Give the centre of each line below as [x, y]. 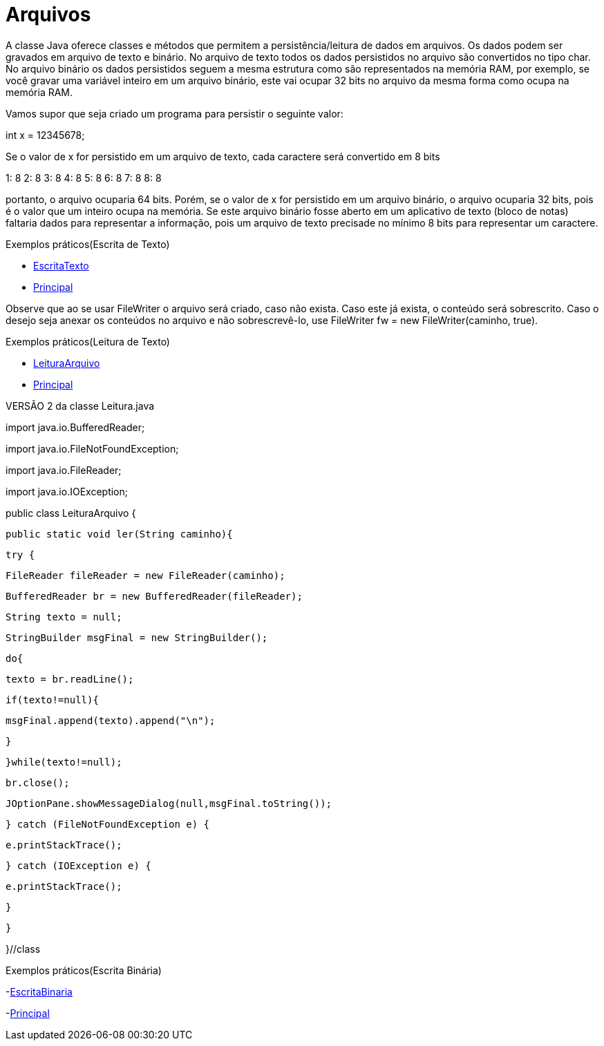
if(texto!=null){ [52, 700]
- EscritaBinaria [39, 991]
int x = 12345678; [45, 135]
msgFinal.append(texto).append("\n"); [111, 720]
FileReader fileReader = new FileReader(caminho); [145, 575]
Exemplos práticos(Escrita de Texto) [88, 244]
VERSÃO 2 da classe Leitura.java [80, 406]
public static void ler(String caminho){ [119, 534]
